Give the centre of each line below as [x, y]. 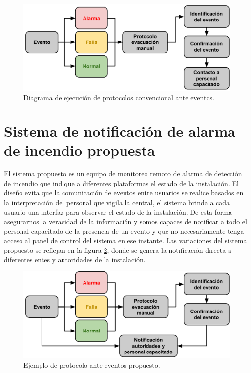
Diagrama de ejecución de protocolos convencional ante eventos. [119, 97]
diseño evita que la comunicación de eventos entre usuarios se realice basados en [124, 193]
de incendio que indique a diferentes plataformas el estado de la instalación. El [121, 183]
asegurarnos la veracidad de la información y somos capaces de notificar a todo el [125, 221]
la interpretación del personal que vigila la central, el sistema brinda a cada [117, 202]
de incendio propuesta [80, 150]
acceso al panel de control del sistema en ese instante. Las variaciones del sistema [125, 240]
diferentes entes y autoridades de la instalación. [75, 259]
